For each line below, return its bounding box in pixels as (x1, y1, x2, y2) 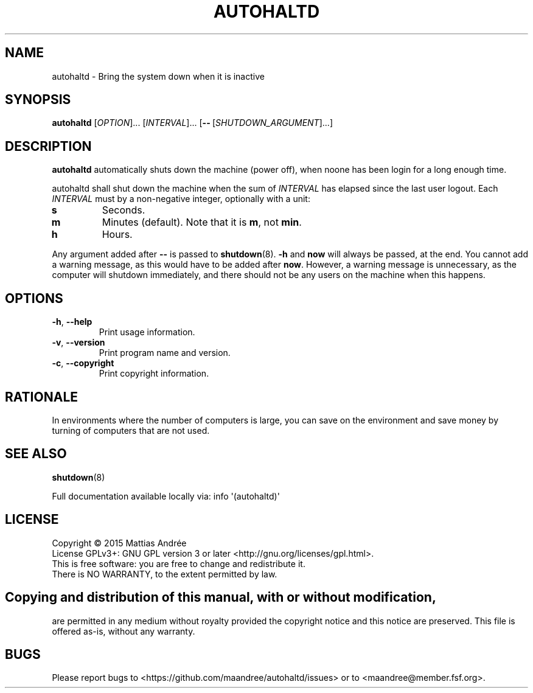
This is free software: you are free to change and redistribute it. (52, 558, 305, 569)
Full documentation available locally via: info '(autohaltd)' (52, 490, 280, 501)
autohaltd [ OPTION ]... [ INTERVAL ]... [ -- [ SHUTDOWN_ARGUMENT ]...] (52, 117, 333, 128)
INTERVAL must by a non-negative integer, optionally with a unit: (52, 193, 310, 204)
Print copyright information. (99, 368, 209, 379)
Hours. (102, 228, 133, 241)
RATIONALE (5, 389, 78, 405)
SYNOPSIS (5, 92, 71, 108)
